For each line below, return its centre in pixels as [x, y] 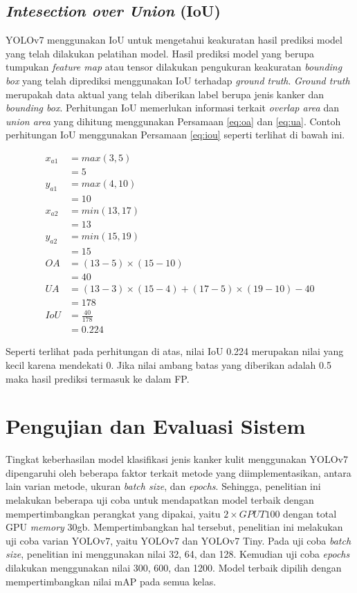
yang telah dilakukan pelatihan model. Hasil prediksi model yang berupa [160, 53]
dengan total [310, 513]
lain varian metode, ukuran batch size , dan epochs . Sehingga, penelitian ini [163, 486]
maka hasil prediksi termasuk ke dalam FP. [98, 378]
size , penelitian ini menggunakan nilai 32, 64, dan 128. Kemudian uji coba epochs [178, 554]
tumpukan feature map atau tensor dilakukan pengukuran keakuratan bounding [174, 67]
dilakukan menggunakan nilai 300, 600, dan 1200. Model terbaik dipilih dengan [174, 567]
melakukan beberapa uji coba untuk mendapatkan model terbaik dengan [160, 500]
